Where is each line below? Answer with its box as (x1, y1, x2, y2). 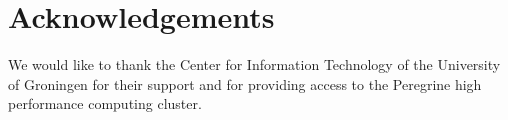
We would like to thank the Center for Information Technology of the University (8, 54, 501, 75)
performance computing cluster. (8, 93, 202, 114)
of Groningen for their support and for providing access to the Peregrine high (8, 73, 482, 94)
